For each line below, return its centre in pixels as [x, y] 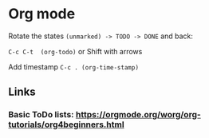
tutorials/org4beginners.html [67, 124]
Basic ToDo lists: [41, 115]
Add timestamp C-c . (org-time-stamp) [74, 67]
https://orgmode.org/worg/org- [138, 115]
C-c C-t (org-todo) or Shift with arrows [75, 51]
